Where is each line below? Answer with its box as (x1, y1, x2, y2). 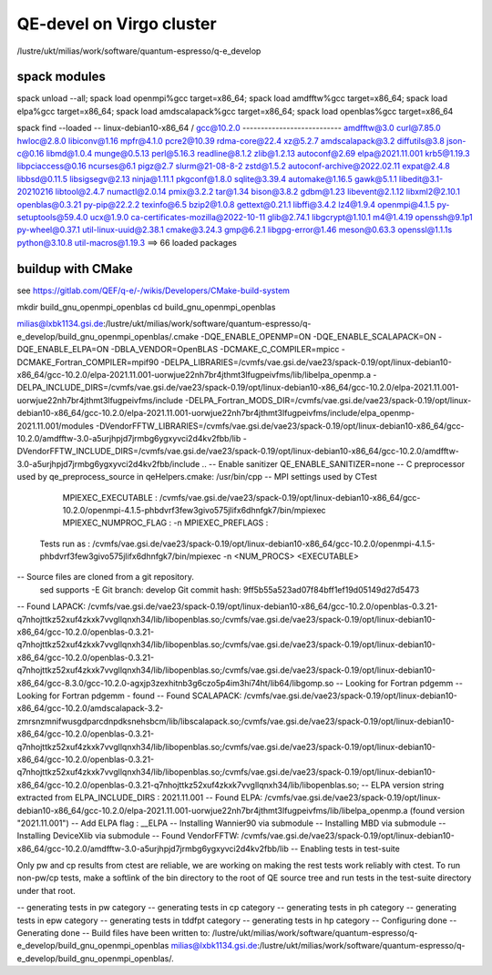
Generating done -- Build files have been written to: (16, 928, 210, 939)
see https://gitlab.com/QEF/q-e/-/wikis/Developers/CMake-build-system (16, 285, 291, 296)
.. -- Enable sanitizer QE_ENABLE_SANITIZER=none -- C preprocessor (201, 458, 465, 469)
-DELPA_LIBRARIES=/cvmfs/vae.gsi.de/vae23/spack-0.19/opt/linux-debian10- (160, 356, 453, 368)
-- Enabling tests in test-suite (290, 843, 400, 854)
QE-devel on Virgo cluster (16, 14, 218, 34)
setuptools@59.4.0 (16, 211, 88, 222)
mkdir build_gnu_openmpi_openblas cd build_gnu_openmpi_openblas (16, 301, 276, 313)
